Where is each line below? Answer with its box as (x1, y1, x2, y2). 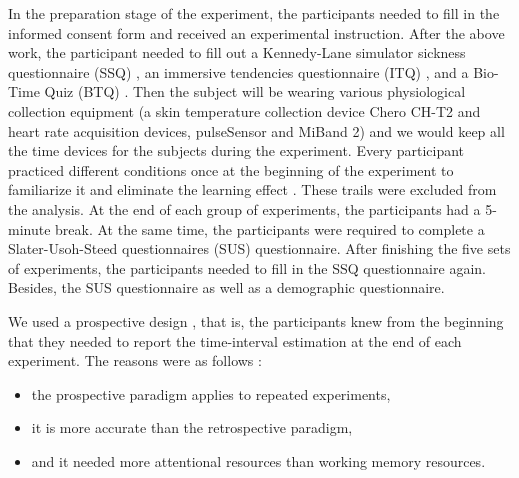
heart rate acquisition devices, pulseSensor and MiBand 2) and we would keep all (8, 120, 505, 141)
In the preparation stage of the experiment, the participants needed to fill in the (8, 3, 500, 23)
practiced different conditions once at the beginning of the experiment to (8, 159, 454, 180)
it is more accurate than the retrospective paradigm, (31, 417, 353, 438)
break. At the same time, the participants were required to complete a (55, 218, 485, 239)
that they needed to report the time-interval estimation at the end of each (8, 330, 462, 351)
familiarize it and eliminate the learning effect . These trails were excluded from (8, 179, 497, 200)
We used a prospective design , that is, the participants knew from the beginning (8, 310, 504, 331)
